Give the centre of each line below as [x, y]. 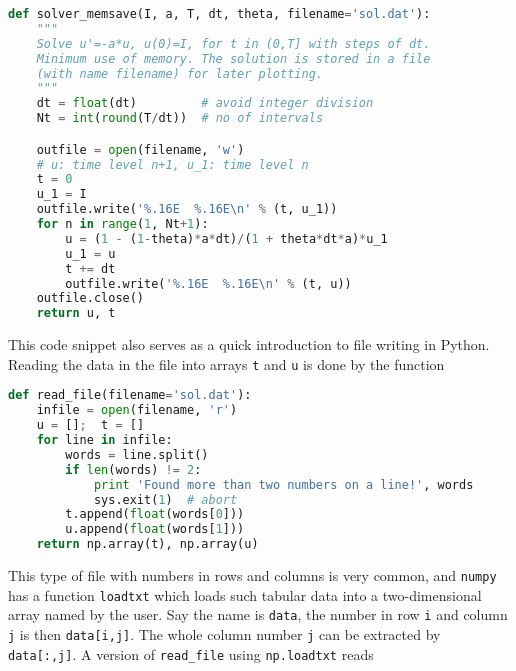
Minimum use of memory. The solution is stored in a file [233, 58]
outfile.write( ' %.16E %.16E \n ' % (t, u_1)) [187, 209]
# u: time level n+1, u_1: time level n [172, 164]
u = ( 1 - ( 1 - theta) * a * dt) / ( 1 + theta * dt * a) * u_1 [226, 238]
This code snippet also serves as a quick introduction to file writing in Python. [249, 344]
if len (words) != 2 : [133, 469]
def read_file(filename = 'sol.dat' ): [130, 395]
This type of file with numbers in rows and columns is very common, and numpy [252, 575]
